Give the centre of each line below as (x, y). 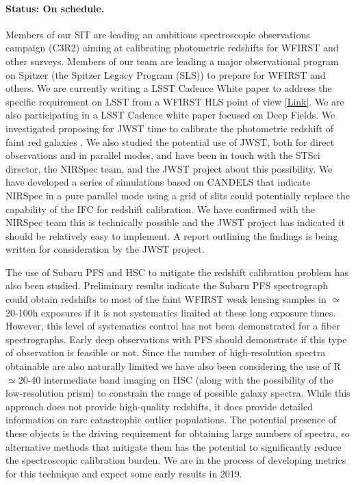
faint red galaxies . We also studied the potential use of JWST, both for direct (170, 141)
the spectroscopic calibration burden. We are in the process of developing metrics (176, 460)
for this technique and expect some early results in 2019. (124, 473)
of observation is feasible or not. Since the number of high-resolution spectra (166, 352)
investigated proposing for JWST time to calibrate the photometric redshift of (169, 128)
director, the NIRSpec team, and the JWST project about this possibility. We (169, 168)
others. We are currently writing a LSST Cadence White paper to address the (169, 88)
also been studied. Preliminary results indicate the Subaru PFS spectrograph (167, 285)
